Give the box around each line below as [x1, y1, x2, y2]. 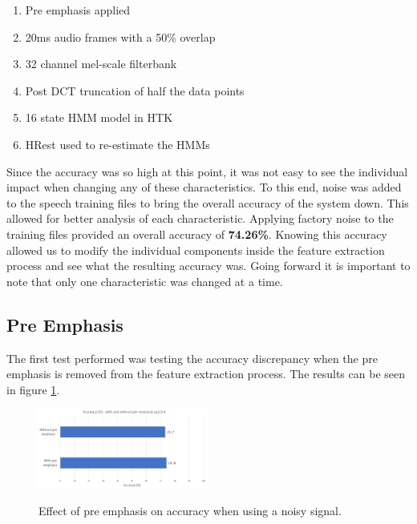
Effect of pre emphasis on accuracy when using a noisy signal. [38, 502, 342, 518]
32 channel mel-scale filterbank [25, 55, 177, 72]
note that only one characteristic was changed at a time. [6, 272, 283, 289]
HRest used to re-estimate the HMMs [25, 135, 210, 152]
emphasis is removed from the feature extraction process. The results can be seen [6, 365, 405, 382]
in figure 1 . [6, 381, 60, 397]
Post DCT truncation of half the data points [25, 82, 245, 99]
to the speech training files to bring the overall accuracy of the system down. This [6, 194, 409, 211]
